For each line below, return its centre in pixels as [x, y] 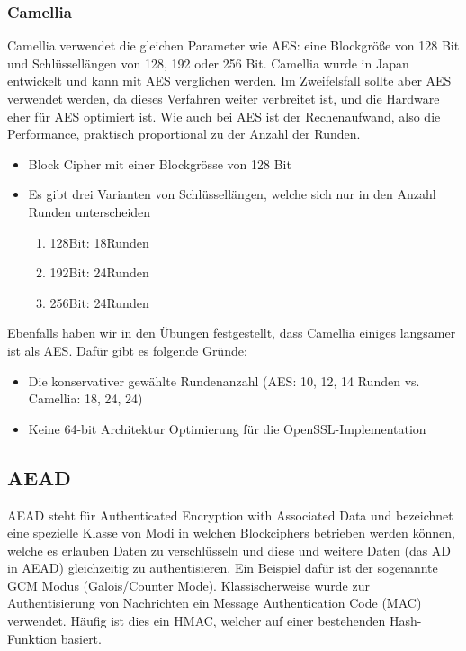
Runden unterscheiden [90, 211]
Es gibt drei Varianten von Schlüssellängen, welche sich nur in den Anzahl [232, 194]
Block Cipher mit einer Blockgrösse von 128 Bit [160, 163]
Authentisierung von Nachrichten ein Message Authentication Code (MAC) [215, 603]
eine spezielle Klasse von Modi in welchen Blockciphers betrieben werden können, [231, 533]
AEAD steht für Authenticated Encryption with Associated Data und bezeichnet [230, 515]
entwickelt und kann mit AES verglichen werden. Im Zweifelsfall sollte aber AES [229, 81]
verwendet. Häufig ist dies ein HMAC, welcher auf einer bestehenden [197, 621]
